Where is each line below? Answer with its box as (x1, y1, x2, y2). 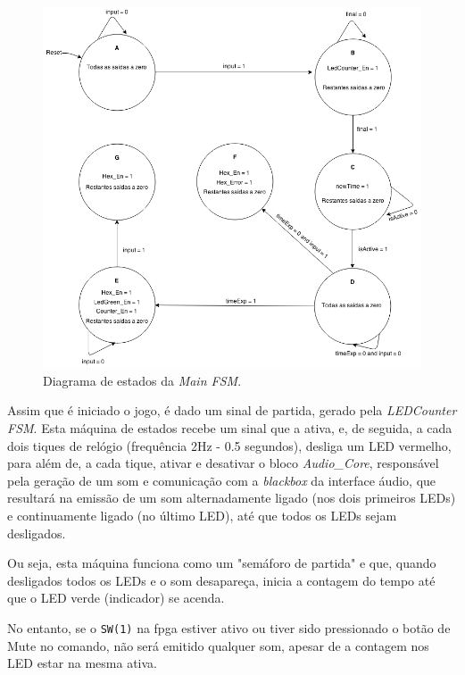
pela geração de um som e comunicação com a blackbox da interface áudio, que (7, 471, 436, 489)
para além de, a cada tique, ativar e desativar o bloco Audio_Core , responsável (7, 454, 439, 472)
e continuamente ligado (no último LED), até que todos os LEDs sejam (7, 505, 397, 524)
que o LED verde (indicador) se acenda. (7, 588, 225, 607)
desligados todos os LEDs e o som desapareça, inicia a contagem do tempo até (7, 571, 436, 589)
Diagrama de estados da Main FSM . (43, 371, 242, 389)
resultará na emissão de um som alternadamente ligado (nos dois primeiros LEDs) (7, 488, 456, 507)
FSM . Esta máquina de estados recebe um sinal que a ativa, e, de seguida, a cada (7, 419, 453, 437)
